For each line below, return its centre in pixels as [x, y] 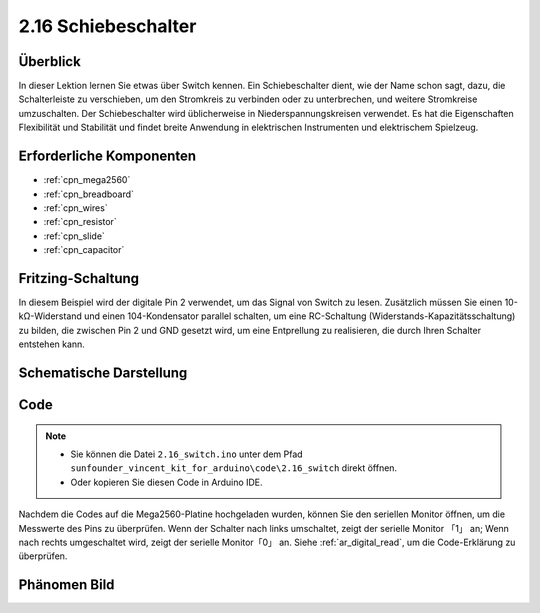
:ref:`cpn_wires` [76, 207]
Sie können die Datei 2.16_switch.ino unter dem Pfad [187, 454]
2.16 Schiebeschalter [107, 26]
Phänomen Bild [66, 585]
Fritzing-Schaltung [79, 278]
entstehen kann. [51, 344]
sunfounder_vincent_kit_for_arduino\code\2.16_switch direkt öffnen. [234, 468]
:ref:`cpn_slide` [74, 236]
